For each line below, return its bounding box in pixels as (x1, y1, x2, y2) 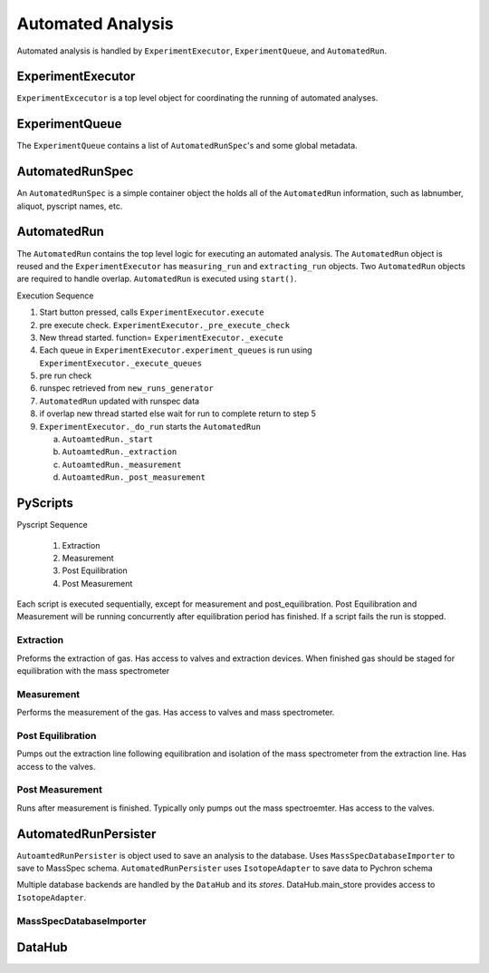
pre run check (39, 370, 92, 381)
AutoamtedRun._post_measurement (62, 472, 206, 482)
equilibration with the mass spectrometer (16, 665, 170, 676)
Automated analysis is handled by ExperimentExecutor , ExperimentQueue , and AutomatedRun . (16, 45, 388, 56)
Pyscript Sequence (16, 520, 88, 530)
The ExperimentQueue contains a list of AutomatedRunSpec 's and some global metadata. (16, 141, 358, 151)
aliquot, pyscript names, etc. (16, 200, 123, 211)
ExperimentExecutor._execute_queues (39, 358, 203, 368)
